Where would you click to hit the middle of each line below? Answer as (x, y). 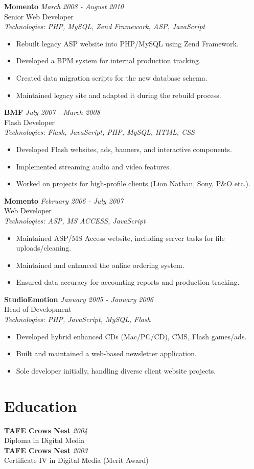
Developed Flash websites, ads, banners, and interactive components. (124, 149)
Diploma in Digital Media (44, 440)
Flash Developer (29, 122)
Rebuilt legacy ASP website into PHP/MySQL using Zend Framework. (127, 43)
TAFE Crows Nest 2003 (46, 450)
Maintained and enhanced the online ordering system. (100, 265)
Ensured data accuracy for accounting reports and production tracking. (128, 282)
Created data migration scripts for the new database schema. (112, 77)
